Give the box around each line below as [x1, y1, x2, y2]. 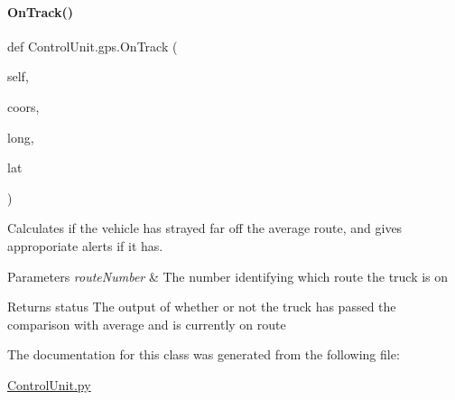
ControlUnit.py [7, 375, 91, 394]
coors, [7, 97, 40, 116]
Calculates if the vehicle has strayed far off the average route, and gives [7, 219, 403, 237]
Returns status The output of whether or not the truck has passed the [7, 297, 396, 316]
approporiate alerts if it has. [7, 236, 163, 255]
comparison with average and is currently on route [7, 314, 286, 333]
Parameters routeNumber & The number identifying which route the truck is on [7, 266, 449, 285]
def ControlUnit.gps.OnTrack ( [7, 36, 178, 55]
